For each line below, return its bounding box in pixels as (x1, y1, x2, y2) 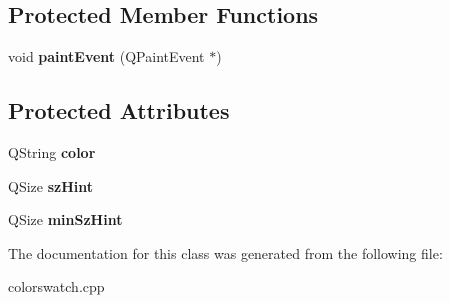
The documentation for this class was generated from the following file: (8, 242, 443, 263)
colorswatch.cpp (8, 276, 105, 297)
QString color (8, 142, 96, 162)
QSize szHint (8, 175, 94, 196)
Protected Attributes (8, 95, 230, 126)
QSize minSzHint (8, 209, 123, 230)
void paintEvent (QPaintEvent (8, 46, 205, 67)
